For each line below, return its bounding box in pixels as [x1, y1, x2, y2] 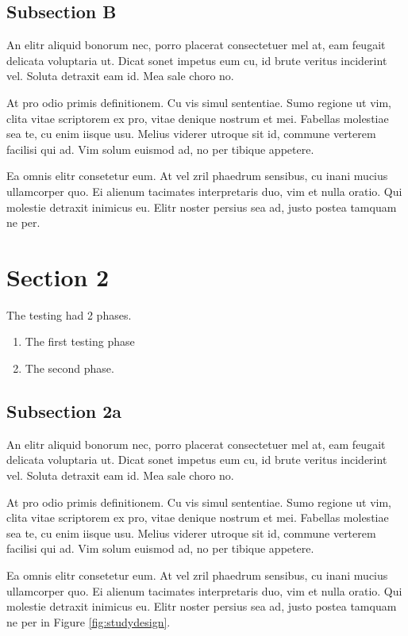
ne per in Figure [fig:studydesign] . [6, 613, 171, 630]
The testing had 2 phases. [6, 306, 132, 323]
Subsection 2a [6, 399, 122, 423]
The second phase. [25, 360, 114, 377]
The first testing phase [25, 333, 135, 350]
